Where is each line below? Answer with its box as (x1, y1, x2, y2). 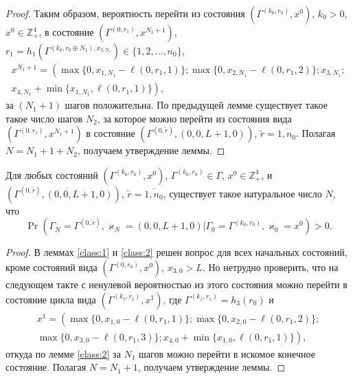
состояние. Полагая (5, 360, 87, 374)
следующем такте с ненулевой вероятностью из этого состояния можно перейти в (5, 277, 348, 292)
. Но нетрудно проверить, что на (202, 260, 339, 274)
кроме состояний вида (5, 260, 98, 274)
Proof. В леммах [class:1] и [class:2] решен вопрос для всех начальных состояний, (5, 245, 348, 259)
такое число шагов (5, 111, 83, 125)
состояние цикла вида (5, 292, 96, 306)
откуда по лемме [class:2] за (5, 346, 121, 360)
